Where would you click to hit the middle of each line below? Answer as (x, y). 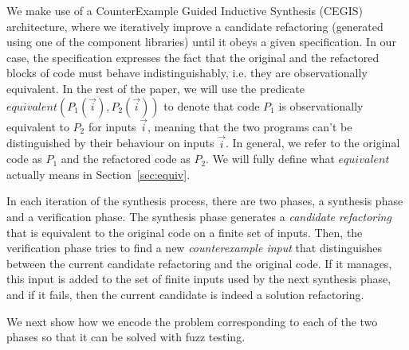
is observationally (321, 105)
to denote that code (212, 105)
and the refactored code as (126, 159)
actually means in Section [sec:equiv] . (98, 174)
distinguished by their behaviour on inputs (110, 143)
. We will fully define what (270, 159)
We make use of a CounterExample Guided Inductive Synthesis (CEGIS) (185, 10)
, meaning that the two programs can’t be (250, 126)
